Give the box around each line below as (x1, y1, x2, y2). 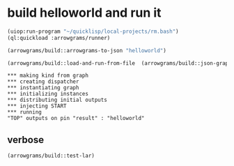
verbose (7, 134, 44, 146)
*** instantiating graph (7, 84, 79, 91)
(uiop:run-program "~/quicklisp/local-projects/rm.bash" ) (7, 28, 179, 35)
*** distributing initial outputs (7, 96, 108, 104)
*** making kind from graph (7, 72, 89, 80)
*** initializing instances (7, 91, 89, 98)
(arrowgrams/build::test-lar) (7, 152, 95, 160)
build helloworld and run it (7, 5, 162, 21)
